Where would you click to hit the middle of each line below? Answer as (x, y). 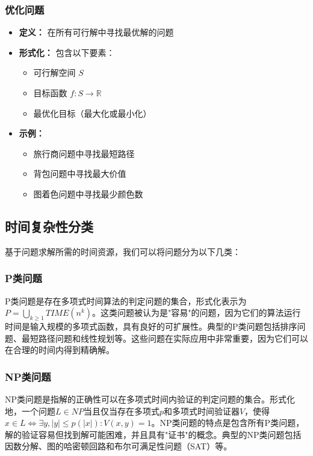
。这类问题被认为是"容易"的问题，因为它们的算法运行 (197, 313)
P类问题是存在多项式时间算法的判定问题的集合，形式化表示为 (126, 300)
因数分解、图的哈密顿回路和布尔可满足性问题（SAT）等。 (119, 446)
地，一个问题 (30, 411)
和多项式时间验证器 (201, 411)
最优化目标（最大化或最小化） (92, 113)
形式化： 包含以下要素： (67, 52)
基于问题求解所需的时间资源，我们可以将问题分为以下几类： (123, 251)
